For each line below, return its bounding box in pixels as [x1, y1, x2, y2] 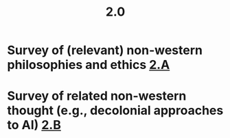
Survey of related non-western [7, 88, 187, 104]
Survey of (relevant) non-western [7, 42, 203, 58]
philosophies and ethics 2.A [7, 57, 170, 72]
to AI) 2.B [7, 118, 62, 133]
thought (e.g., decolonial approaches [7, 103, 224, 118]
